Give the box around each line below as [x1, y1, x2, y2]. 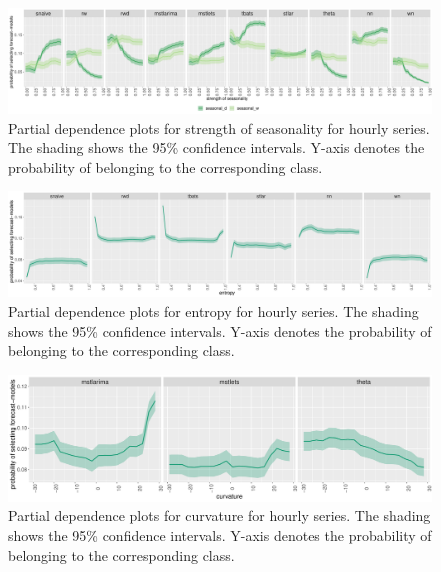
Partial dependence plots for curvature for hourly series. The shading [8, 505, 431, 526]
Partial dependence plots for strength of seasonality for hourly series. [8, 117, 430, 138]
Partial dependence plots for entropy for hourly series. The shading [8, 300, 419, 321]
